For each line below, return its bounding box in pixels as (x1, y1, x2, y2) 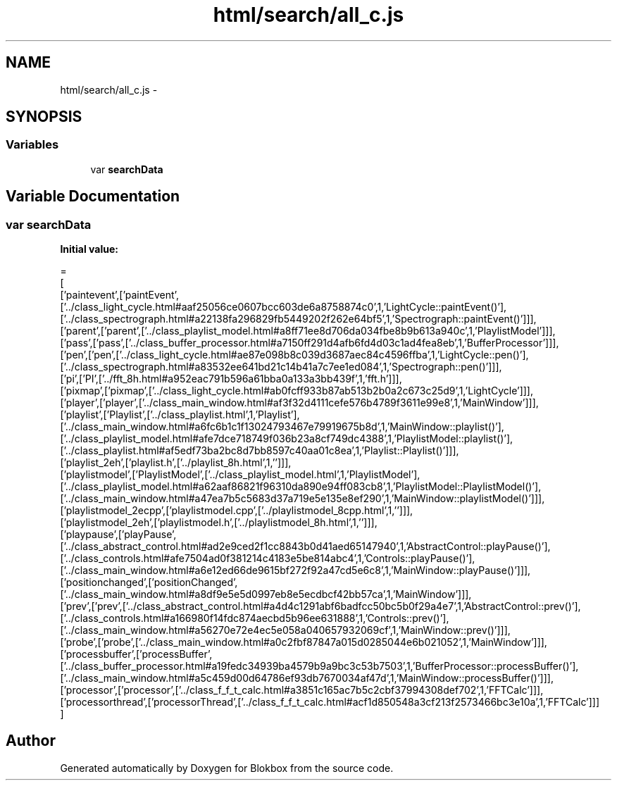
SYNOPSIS (6, 108, 82, 126)
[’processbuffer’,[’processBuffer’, (60, 648, 213, 661)
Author (6, 732, 56, 750)
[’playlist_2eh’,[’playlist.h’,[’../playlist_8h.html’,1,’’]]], (60, 456, 292, 469)
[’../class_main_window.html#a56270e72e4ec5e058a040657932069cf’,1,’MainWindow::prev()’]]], (60, 624, 511, 637)
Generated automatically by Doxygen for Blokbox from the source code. (60, 761, 394, 774)
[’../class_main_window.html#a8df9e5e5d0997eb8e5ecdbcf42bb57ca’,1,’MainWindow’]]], (60, 588, 472, 601)
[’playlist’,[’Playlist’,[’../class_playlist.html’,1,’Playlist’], (60, 408, 300, 421)
